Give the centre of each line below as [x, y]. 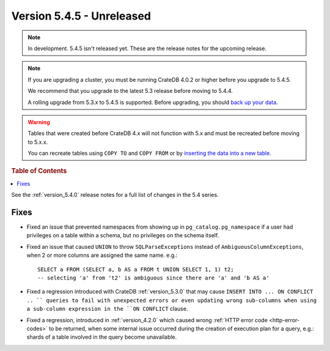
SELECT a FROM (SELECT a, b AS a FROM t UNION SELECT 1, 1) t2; [136, 269]
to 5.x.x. [38, 142]
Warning [39, 122]
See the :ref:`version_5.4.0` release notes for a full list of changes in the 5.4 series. [115, 195]
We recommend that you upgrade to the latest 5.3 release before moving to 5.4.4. [130, 91]
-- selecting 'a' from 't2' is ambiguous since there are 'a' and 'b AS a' [153, 278]
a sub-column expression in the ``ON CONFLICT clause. [107, 309]
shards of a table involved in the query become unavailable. [102, 337]
